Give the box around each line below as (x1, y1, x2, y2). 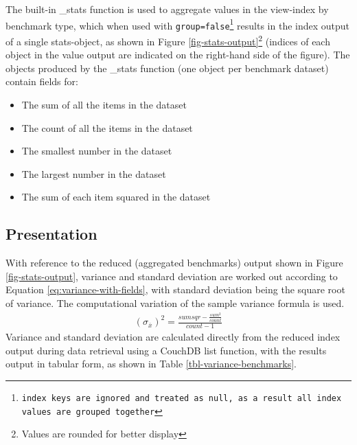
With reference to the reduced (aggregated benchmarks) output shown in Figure (5, 255, 343, 270)
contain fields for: (5, 74, 78, 89)
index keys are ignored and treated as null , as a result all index (21, 393, 342, 403)
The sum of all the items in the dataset (21, 97, 187, 111)
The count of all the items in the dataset (21, 120, 193, 135)
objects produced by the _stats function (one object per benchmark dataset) (5, 60, 329, 75)
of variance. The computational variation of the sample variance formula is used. (5, 295, 345, 310)
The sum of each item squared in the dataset (21, 190, 211, 204)
